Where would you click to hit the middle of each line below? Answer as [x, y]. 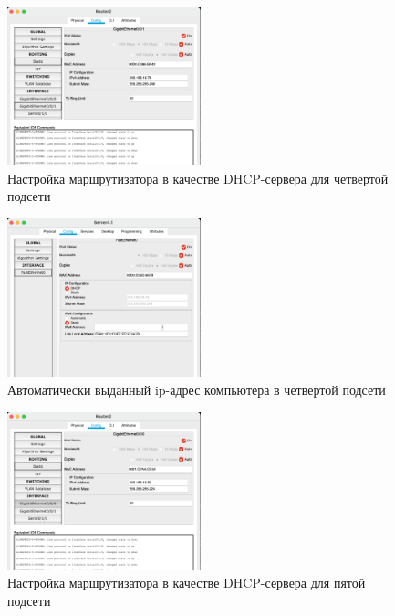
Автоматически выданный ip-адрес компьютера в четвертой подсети [197, 389]
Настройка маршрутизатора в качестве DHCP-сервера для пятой [187, 583]
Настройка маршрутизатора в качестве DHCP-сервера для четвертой [198, 178]
